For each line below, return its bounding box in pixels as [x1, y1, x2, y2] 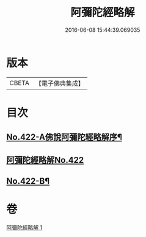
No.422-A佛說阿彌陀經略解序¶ [6, 132, 122, 143]
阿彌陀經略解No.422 [6, 154, 84, 165]
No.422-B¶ [6, 176, 50, 187]
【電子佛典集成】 [35, 79, 84, 88]
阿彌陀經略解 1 [6, 224, 43, 231]
